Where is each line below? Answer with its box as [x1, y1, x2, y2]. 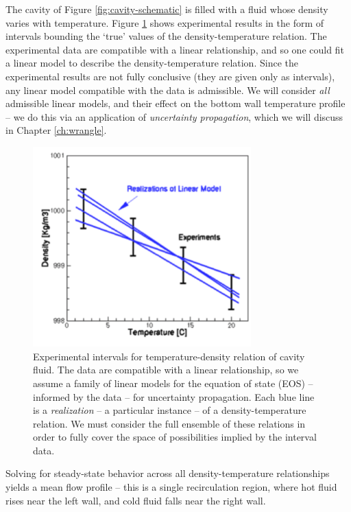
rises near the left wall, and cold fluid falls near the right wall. [5, 493, 266, 507]
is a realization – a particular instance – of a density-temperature [33, 403, 306, 417]
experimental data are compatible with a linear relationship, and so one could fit [5, 42, 344, 56]
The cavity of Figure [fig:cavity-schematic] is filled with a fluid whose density [5, 2, 328, 16]
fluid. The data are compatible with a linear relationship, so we [33, 362, 299, 377]
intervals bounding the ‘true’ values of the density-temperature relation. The [5, 29, 327, 43]
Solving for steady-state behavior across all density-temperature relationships [5, 466, 330, 480]
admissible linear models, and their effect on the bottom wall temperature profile [5, 96, 346, 110]
